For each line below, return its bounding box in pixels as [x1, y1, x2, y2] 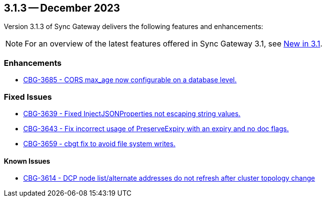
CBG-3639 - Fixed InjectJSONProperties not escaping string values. [23, 109, 241, 118]
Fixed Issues [4, 92, 52, 102]
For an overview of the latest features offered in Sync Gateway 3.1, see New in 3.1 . [25, 39, 323, 49]
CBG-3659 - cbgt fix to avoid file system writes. [23, 139, 176, 148]
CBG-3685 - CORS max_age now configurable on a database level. [23, 76, 237, 84]
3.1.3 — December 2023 [4, 2, 120, 14]
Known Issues [4, 156, 50, 165]
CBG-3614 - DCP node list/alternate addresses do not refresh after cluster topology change [23, 174, 315, 183]
